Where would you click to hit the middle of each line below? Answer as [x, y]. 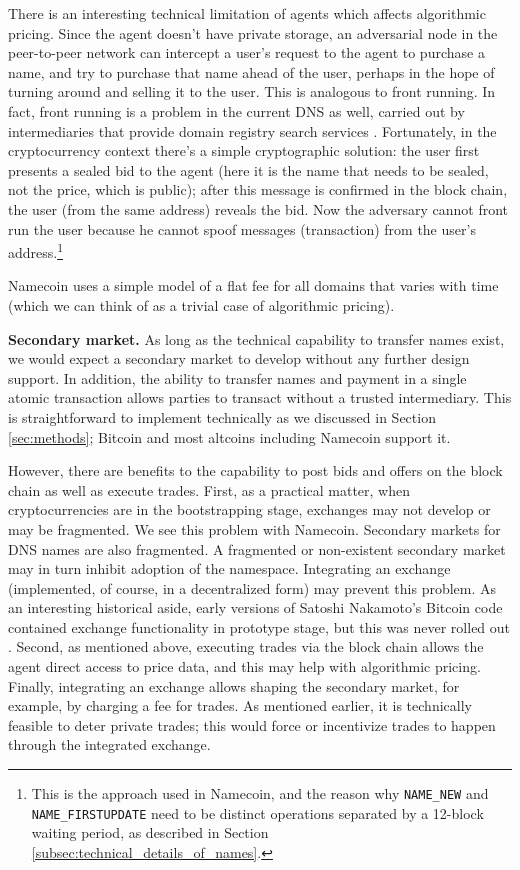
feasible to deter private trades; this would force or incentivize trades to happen [252, 724]
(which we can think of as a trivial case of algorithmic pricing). [201, 304]
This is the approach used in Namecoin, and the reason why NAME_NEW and [260, 793]
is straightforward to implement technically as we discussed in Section [222, 416]
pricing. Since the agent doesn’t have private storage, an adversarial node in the [253, 32]
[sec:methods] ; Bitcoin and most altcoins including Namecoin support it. [229, 436]
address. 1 [36, 250]
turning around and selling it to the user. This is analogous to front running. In [252, 91]
